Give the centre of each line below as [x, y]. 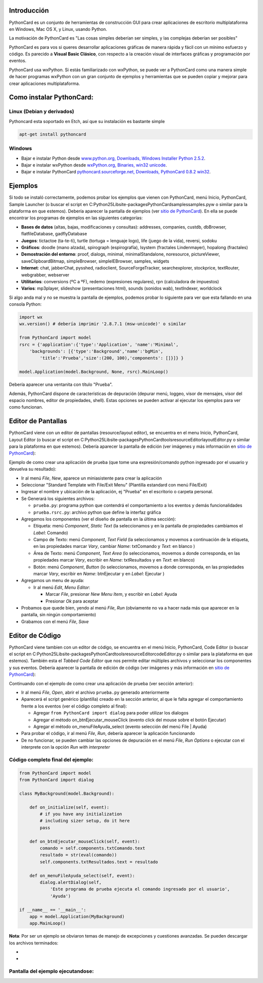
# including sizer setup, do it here [85, 821]
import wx [31, 317]
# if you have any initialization [81, 814]
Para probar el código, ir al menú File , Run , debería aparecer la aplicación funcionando [108, 733]
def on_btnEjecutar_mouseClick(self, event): [85, 841]
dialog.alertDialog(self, [71, 882]
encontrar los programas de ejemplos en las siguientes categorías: [76, 218]
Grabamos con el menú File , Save [55, 621]
